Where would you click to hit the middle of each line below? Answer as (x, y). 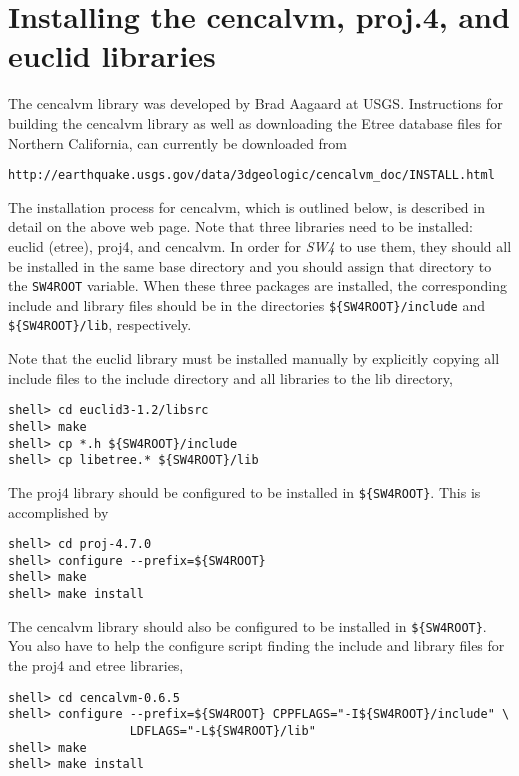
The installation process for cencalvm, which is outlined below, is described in (246, 206)
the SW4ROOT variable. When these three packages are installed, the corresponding (258, 285)
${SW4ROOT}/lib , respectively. (100, 324)
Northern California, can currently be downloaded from (178, 142)
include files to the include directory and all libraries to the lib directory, (230, 377)
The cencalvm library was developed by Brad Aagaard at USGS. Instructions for (256, 103)
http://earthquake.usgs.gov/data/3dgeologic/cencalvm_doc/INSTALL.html (251, 175)
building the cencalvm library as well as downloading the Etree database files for (255, 122)
